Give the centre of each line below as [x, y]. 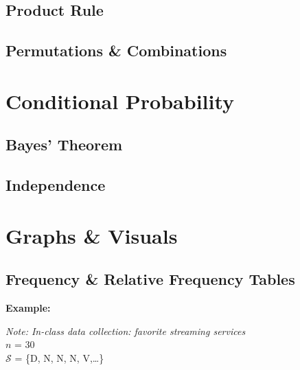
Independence [56, 185]
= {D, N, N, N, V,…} [59, 357]
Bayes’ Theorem [64, 144]
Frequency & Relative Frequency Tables [150, 279]
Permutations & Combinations [116, 50]
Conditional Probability [120, 101]
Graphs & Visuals [92, 235]
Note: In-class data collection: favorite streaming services [126, 331]
